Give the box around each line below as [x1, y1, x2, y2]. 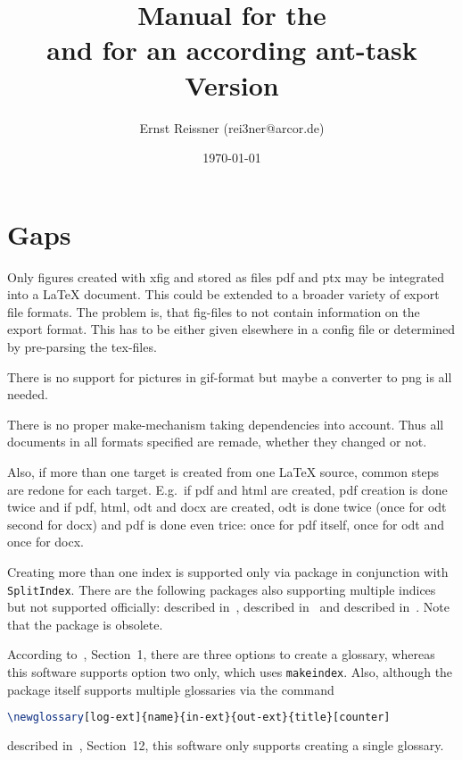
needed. [7, 385, 48, 404]
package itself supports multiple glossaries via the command [7, 680, 334, 698]
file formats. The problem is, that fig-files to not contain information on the [7, 302, 420, 321]
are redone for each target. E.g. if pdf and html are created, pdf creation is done [7, 480, 448, 498]
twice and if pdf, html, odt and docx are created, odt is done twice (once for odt [7, 497, 447, 516]
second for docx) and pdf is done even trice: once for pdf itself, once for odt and [7, 514, 445, 533]
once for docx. [7, 532, 84, 551]
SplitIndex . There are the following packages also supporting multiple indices [7, 580, 436, 598]
